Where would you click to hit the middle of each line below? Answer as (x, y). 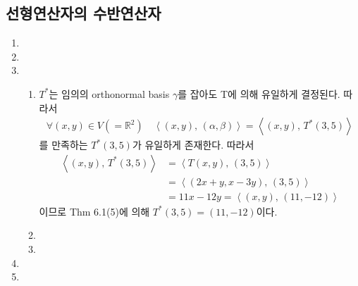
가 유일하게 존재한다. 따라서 (193, 145)
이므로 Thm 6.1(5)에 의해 (94, 211)
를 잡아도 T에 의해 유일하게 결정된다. (259, 93)
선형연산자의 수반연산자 (84, 13)
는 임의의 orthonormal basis (109, 93)
